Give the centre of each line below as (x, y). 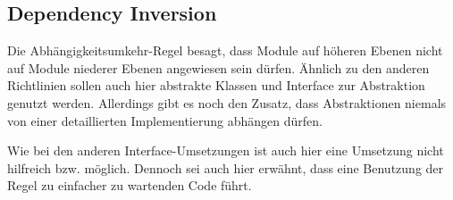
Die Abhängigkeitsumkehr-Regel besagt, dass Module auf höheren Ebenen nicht (225, 50)
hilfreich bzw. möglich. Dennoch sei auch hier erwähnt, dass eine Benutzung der (226, 167)
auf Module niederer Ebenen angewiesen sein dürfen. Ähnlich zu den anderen (218, 67)
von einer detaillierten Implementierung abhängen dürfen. (165, 120)
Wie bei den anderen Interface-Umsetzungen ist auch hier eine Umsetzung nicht (226, 150)
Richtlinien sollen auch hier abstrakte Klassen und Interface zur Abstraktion (216, 85)
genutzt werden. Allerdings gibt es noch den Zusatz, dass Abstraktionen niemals (227, 102)
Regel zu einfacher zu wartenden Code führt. (130, 185)
